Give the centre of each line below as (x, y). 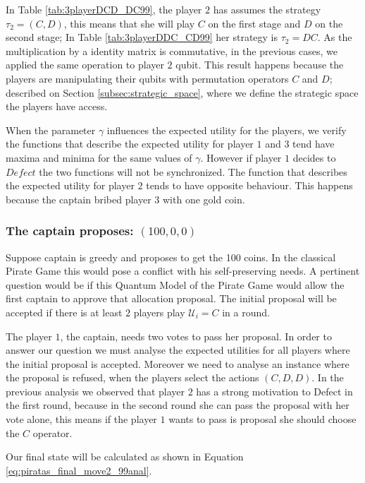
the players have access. (57, 106)
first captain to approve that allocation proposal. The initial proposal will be (171, 298)
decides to (314, 157)
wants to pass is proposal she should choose (262, 419)
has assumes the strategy (267, 9)
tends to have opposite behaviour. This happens (249, 185)
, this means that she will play (129, 23)
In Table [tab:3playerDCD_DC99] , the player (104, 9)
